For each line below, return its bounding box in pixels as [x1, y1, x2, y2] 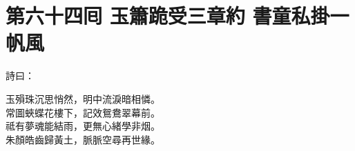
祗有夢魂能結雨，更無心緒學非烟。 [6, 119, 160, 133]
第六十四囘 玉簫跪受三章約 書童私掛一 [6, 1, 349, 30]
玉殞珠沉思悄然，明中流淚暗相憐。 [6, 91, 160, 105]
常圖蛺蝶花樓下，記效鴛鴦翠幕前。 [6, 105, 160, 119]
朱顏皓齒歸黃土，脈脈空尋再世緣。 [6, 132, 160, 146]
